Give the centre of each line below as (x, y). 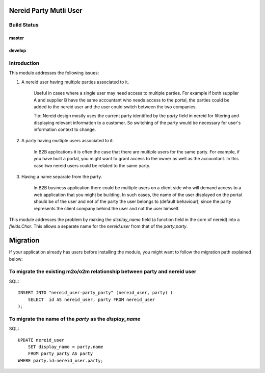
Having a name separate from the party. (62, 177)
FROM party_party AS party (60, 354)
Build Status (24, 25)
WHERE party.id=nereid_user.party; (61, 361)
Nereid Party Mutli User (46, 11)
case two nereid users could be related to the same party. (92, 165)
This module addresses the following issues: (54, 73)
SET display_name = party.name (66, 347)
